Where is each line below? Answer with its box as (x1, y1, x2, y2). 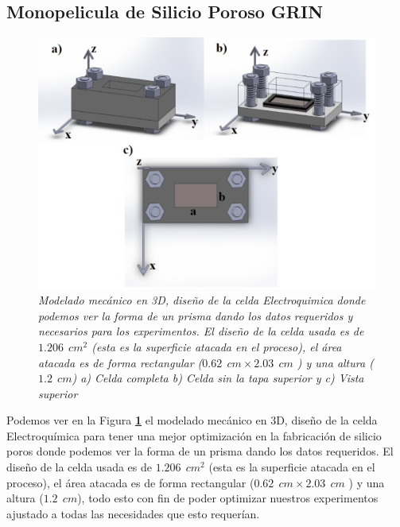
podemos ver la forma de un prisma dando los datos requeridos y (38, 307, 353, 324)
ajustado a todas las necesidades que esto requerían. (6, 505, 260, 521)
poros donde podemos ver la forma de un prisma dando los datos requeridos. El (6, 443, 394, 459)
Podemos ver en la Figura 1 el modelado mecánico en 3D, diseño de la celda (6, 412, 378, 428)
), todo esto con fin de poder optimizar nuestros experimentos (77, 490, 379, 506)
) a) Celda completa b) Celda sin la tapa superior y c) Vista (72, 370, 364, 386)
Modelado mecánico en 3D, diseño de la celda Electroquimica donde (38, 292, 366, 308)
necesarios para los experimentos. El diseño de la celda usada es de (38, 323, 364, 339)
